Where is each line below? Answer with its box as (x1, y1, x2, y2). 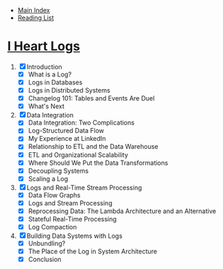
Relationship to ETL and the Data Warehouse (28, 142, 159, 151)
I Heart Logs (7, 38, 80, 55)
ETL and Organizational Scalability (28, 150, 129, 159)
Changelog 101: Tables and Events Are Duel (28, 94, 155, 103)
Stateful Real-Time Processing (28, 214, 117, 223)
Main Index (17, 6, 50, 14)
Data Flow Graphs (28, 190, 81, 199)
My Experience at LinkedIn (28, 134, 106, 143)
